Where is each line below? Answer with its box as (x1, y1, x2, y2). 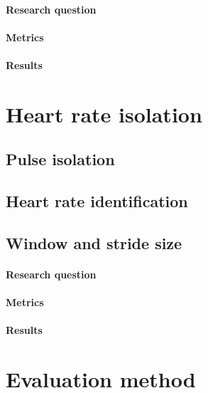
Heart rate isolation (6, 99, 202, 128)
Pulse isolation (6, 148, 115, 170)
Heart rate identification (6, 190, 188, 212)
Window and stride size (6, 231, 182, 253)
